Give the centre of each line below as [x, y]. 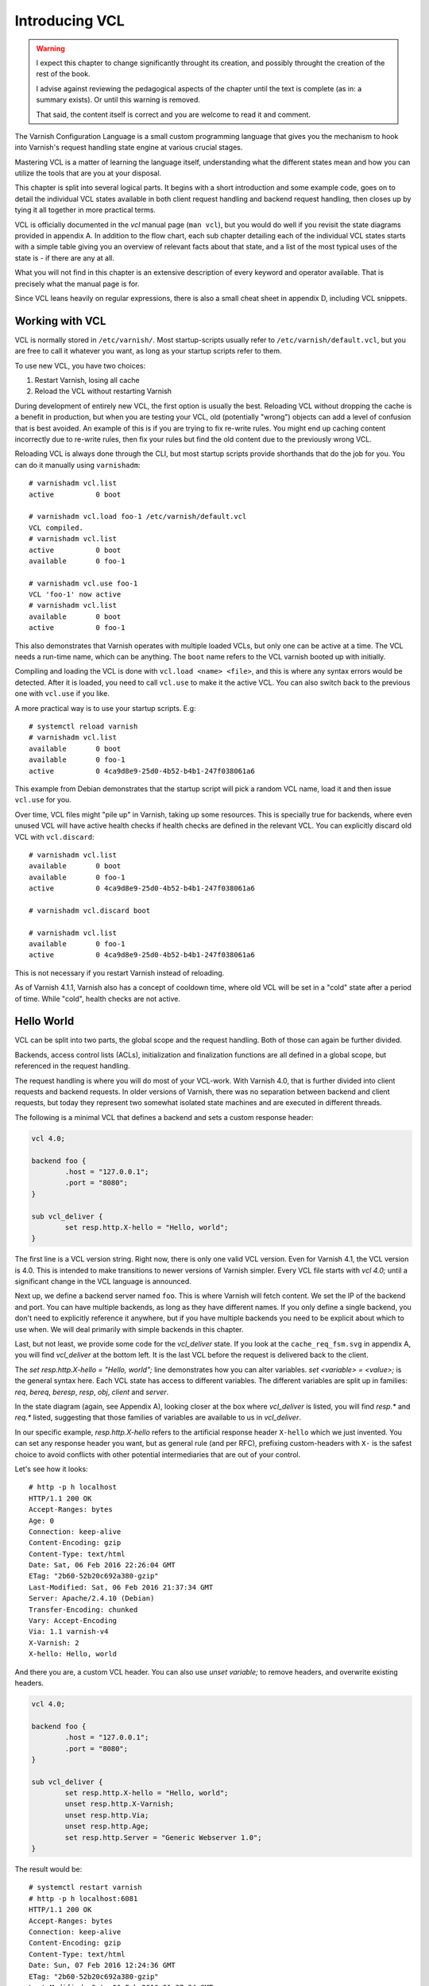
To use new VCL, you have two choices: [80, 365]
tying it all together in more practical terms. [85, 210]
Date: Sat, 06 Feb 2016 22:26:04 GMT [102, 1565]
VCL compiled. [56, 527]
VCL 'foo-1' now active [75, 595]
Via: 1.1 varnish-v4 [69, 1632]
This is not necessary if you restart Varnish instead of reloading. [120, 972]
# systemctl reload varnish [83, 726]
